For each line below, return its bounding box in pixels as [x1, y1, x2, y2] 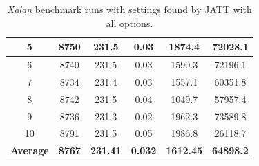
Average [10, 143, 49, 158]
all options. [106, 15, 153, 30]
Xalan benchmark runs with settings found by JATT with [7, 2, 252, 16]
